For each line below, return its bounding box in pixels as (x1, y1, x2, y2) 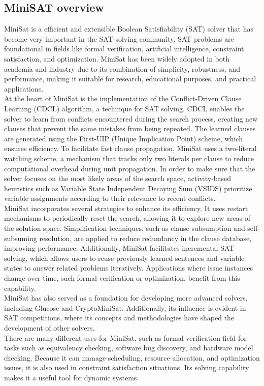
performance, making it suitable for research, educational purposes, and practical (4, 73, 256, 84)
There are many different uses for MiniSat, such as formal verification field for (4, 332, 247, 343)
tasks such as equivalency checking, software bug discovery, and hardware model (4, 342, 253, 353)
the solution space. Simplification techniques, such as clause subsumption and (4, 223, 245, 233)
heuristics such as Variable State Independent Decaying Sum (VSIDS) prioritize (4, 183, 252, 193)
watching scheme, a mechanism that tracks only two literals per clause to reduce (4, 153, 254, 163)
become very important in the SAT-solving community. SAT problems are (4, 33, 234, 44)
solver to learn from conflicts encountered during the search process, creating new (4, 113, 258, 124)
